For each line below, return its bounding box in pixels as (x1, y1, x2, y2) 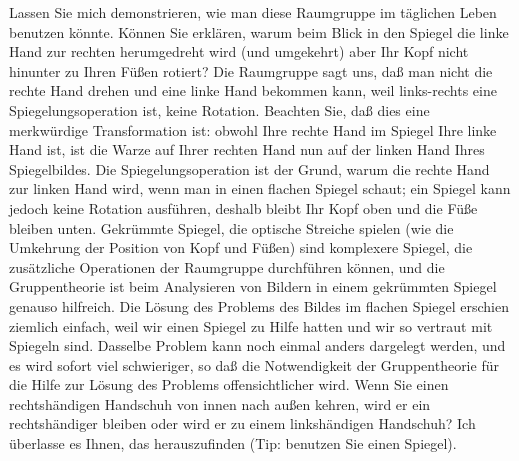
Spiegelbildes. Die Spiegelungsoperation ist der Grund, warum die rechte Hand (9, 158, 490, 179)
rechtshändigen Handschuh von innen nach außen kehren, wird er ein (9, 393, 431, 414)
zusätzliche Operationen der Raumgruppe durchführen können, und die (9, 256, 445, 277)
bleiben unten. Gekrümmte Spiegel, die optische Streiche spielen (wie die (9, 217, 454, 238)
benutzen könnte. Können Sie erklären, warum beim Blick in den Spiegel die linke (9, 21, 509, 42)
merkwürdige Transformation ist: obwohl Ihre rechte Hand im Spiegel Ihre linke (9, 119, 497, 140)
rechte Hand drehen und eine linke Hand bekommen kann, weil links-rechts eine (9, 80, 497, 101)
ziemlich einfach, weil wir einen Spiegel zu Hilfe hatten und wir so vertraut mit (9, 315, 493, 336)
